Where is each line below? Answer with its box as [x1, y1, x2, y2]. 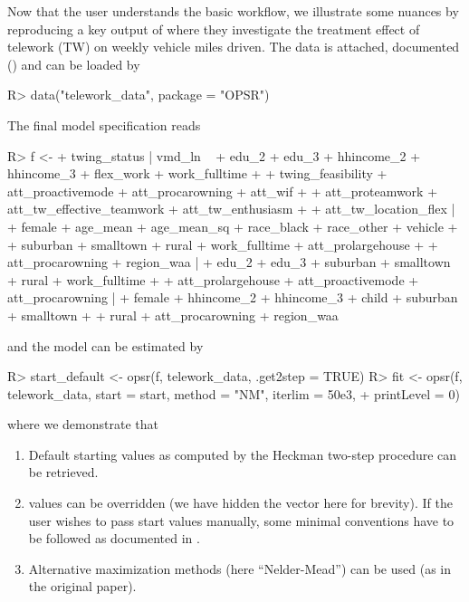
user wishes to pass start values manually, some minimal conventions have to [28, 511, 455, 530]
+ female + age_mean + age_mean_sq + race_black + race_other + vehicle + [7, 216, 458, 235]
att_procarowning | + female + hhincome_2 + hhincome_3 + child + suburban [7, 288, 458, 307]
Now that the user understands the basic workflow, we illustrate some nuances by [7, 2, 459, 20]
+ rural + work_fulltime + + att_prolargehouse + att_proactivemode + [7, 270, 419, 289]
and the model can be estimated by [7, 336, 204, 355]
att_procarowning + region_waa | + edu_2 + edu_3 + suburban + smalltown [7, 253, 451, 272]
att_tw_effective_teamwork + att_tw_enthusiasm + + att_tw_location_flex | [7, 199, 455, 218]
